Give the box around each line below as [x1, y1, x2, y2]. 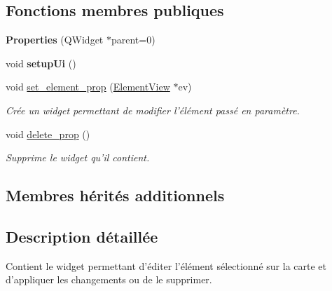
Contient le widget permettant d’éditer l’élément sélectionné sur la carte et [6, 258, 326, 273]
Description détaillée [6, 225, 158, 247]
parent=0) [111, 32, 155, 47]
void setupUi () [6, 55, 76, 70]
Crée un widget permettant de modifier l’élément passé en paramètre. [6, 102, 300, 117]
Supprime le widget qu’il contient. [6, 150, 150, 165]
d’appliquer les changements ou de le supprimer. [6, 272, 212, 287]
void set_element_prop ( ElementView [6, 79, 170, 94]
